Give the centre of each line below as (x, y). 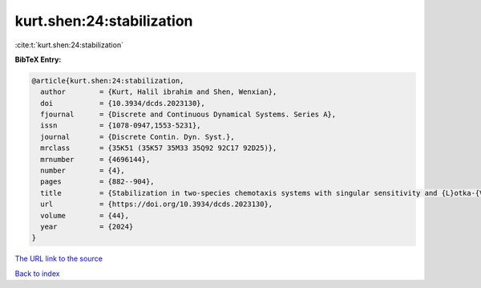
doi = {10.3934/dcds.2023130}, (123, 103)
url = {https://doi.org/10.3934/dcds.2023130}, (157, 204)
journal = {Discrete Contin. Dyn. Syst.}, (138, 137)
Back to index (37, 274)
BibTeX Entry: (38, 59)
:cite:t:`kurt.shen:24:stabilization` (69, 45)
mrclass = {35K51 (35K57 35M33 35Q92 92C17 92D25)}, (159, 148)
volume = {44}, (85, 215)
